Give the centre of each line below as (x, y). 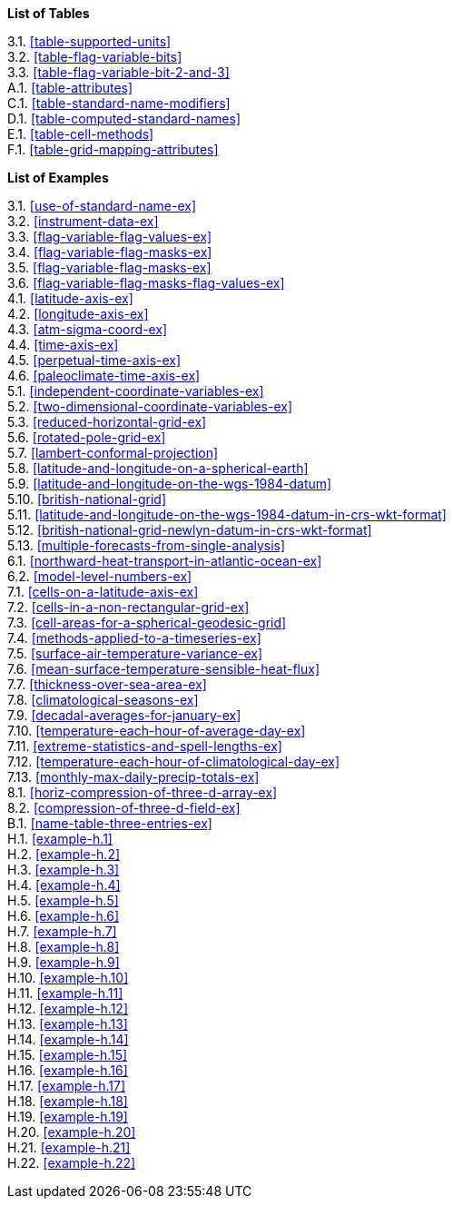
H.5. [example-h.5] (63, 900)
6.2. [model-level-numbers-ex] (100, 576)
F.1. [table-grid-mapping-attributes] (113, 149)
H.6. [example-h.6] (64, 916)
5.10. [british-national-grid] (87, 499)
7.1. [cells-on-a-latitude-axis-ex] (103, 592)
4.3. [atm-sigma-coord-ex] (88, 329)
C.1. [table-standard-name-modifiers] (119, 103)
